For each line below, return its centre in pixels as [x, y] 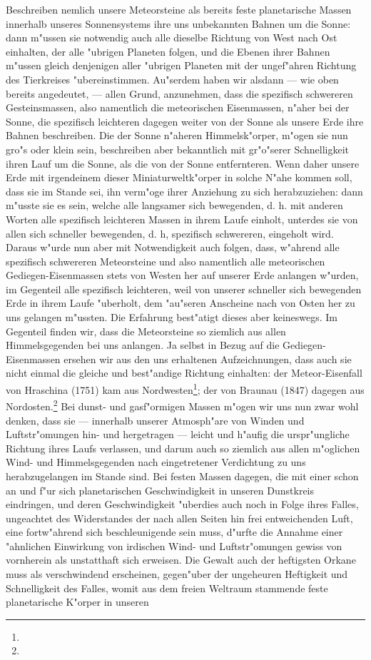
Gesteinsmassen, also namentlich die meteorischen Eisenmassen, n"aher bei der [178, 107]
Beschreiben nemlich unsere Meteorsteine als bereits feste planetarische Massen [179, 9]
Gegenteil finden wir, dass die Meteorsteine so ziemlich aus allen [146, 331]
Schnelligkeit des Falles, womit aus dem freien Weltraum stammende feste [167, 588]
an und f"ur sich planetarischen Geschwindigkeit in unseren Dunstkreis [160, 490]
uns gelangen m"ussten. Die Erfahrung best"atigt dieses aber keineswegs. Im [172, 317]
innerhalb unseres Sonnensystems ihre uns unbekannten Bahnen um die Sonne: [178, 23]
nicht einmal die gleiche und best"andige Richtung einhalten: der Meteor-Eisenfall [184, 373]
